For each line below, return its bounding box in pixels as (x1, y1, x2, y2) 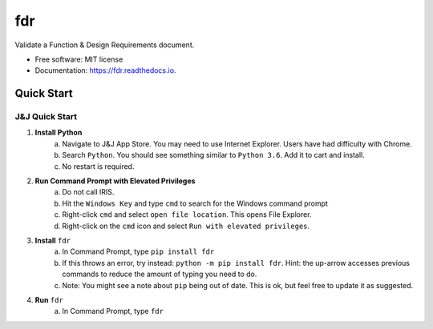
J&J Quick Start (14, 111, 78, 122)
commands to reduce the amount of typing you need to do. (62, 269, 257, 279)
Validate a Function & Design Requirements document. (14, 40, 195, 50)
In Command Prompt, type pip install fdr (62, 247, 215, 256)
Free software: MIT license (34, 54, 123, 64)
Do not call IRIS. (62, 187, 115, 197)
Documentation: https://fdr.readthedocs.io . (34, 66, 176, 75)
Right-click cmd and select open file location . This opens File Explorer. (62, 210, 312, 219)
